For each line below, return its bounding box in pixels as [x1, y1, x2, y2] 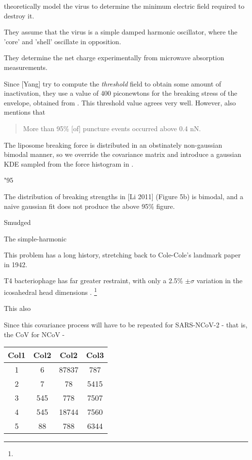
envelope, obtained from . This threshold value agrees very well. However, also [4, 97, 236, 107]
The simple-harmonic [4, 233, 67, 243]
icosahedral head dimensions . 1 [4, 286, 97, 297]
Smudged [4, 217, 31, 227]
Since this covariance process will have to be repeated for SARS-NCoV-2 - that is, [4, 319, 248, 329]
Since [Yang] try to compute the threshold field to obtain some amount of [4, 78, 221, 88]
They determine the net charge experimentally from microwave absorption [4, 52, 224, 63]
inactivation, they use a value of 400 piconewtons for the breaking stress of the [4, 88, 237, 98]
